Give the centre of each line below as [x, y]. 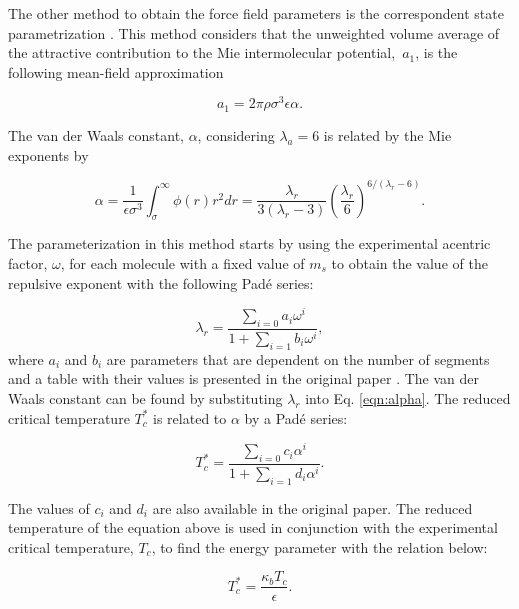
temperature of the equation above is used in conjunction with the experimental [253, 527]
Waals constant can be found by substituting [145, 397]
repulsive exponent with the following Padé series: [161, 282]
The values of [49, 507]
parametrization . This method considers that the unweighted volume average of [254, 32]
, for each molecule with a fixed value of [182, 262]
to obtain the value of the [409, 262]
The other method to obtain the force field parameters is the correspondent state [256, 13]
